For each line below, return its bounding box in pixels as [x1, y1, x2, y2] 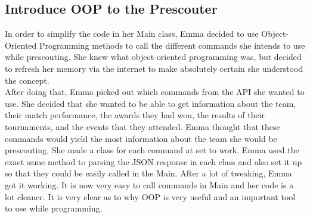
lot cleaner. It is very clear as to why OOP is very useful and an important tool [5, 190, 296, 203]
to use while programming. [5, 202, 103, 214]
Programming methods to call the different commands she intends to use [39, 39, 305, 51]
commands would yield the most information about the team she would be [5, 132, 277, 144]
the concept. [5, 74, 49, 86]
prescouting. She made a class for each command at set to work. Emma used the [5, 144, 299, 156]
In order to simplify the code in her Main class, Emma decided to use [5, 27, 259, 40]
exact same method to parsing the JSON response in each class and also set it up [5, 155, 302, 168]
